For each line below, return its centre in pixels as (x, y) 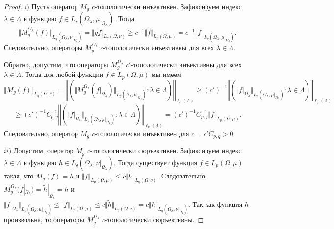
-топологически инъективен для (142, 133)
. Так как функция (216, 204)
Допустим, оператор (43, 150)
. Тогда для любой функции (62, 74)
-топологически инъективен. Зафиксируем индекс (168, 6)
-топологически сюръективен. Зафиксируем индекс (166, 150)
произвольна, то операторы (44, 219)
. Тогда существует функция (155, 162)
